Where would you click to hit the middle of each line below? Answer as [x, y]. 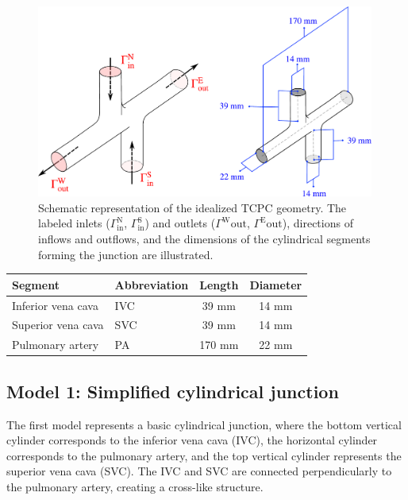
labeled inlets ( [74, 223]
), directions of [318, 223]
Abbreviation [152, 284]
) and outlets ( [180, 223]
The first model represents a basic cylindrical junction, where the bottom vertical [204, 424]
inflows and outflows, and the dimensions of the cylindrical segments [204, 238]
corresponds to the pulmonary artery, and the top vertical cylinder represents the [204, 455]
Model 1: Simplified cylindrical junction [173, 391]
